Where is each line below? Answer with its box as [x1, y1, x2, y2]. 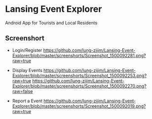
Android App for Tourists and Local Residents [5, 20, 98, 26]
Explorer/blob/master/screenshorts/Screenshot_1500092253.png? [12, 73, 147, 79]
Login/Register [12, 47, 42, 53]
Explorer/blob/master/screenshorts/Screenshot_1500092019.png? [12, 103, 146, 109]
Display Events [12, 67, 43, 73]
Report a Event [12, 98, 43, 104]
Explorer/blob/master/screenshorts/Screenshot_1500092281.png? [12, 52, 147, 58]
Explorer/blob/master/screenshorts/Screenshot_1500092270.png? [12, 83, 147, 89]
